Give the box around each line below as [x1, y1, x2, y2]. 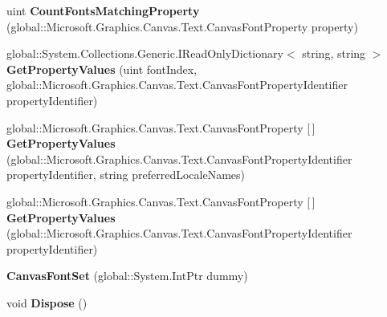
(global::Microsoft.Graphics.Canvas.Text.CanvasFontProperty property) [6, 18, 358, 35]
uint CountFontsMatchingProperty [6, 2, 200, 18]
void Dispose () [6, 294, 88, 311]
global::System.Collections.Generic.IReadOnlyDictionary [6, 45, 283, 62]
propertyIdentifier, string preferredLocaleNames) [6, 166, 245, 183]
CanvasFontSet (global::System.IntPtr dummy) [6, 267, 248, 284]
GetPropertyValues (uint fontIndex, [6, 60, 198, 77]
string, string [302, 45, 366, 62]
